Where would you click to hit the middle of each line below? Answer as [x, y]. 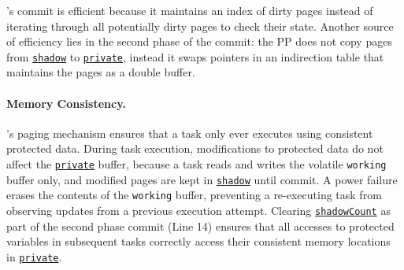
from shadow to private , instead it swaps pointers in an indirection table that [195, 56]
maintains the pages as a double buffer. [101, 72]
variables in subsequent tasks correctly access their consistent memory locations [198, 241]
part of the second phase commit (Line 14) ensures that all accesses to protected [200, 226]
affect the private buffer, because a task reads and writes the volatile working [196, 164]
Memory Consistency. [66, 103]
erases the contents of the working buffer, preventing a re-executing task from [194, 195]
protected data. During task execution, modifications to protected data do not [195, 148]
